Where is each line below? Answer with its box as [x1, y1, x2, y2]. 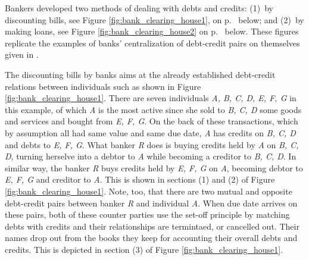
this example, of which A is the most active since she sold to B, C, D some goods [5, 103, 302, 115]
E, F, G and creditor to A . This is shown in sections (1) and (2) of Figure [5, 173, 275, 186]
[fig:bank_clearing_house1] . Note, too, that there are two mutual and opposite [5, 184, 292, 197]
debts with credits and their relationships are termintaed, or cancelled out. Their [5, 220, 299, 232]
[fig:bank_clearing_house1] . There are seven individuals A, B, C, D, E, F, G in [5, 92, 296, 104]
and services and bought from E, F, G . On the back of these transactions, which [5, 115, 298, 127]
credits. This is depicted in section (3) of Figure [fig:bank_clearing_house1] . [5, 243, 283, 255]
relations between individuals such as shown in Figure [5, 80, 201, 92]
